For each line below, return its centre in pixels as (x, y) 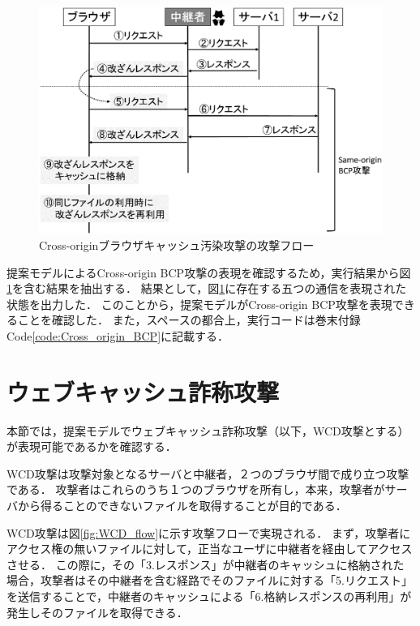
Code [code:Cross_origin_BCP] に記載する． (118, 335)
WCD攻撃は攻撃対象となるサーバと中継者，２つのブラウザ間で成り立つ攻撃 (208, 473)
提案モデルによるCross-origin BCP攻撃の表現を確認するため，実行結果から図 (209, 272)
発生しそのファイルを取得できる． (97, 612)
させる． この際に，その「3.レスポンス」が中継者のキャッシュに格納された (206, 564)
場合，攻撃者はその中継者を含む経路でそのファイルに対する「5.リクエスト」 (210, 580)
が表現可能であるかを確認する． (92, 446)
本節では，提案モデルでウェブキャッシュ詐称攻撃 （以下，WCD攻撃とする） (208, 430)
